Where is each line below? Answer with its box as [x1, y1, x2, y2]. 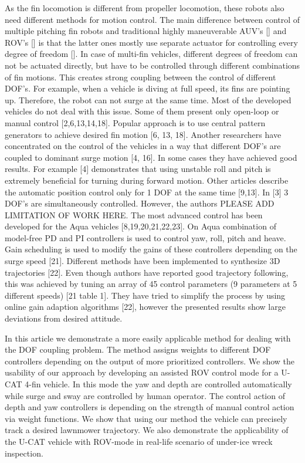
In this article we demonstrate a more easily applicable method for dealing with [5, 332, 291, 344]
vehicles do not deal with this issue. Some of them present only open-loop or [5, 105, 279, 117]
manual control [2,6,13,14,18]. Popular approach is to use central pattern [5, 116, 266, 129]
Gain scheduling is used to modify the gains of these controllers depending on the [5, 243, 297, 255]
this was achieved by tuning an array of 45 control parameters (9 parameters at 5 [5, 278, 297, 290]
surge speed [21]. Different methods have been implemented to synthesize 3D [5, 255, 280, 267]
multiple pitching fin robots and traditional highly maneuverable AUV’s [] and [5, 25, 287, 37]
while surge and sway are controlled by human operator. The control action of [5, 389, 285, 401]
